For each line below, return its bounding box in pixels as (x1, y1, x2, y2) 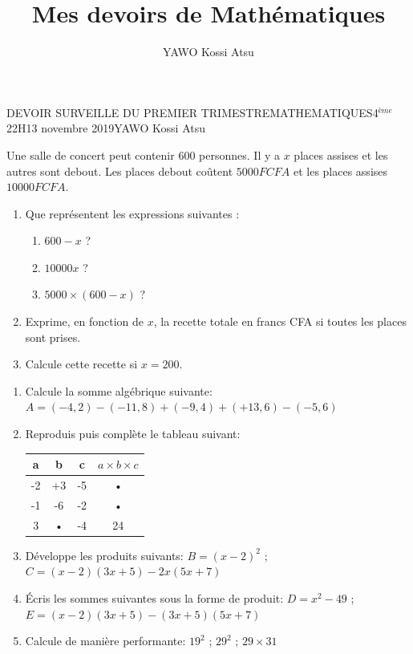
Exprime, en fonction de (25, 313, 144, 330)
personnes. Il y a (199, 146, 280, 163)
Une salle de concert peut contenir (6, 146, 175, 163)
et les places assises (293, 162, 388, 179)
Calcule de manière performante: (25, 632, 186, 649)
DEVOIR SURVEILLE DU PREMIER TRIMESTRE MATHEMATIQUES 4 (6, 104, 379, 120)
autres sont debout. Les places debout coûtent (6, 162, 233, 179)
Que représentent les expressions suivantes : (25, 205, 240, 221)
